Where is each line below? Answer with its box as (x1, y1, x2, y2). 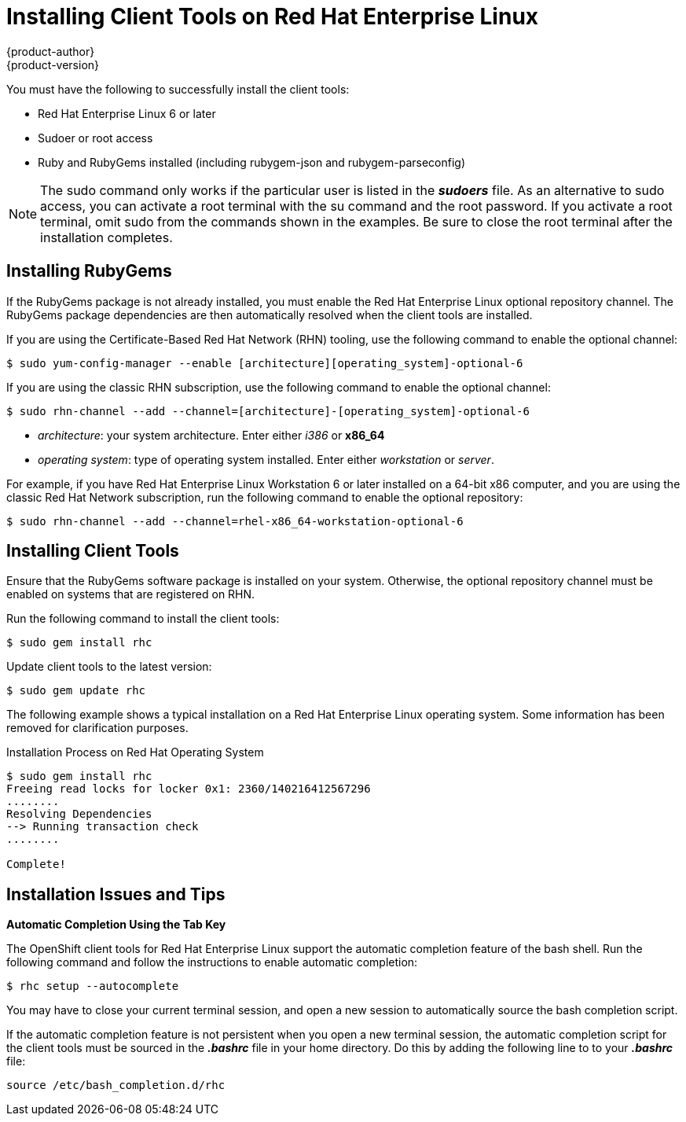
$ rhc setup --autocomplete (6, 980, 179, 993)
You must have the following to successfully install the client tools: (6, 82, 350, 96)
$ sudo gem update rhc (6, 684, 146, 697)
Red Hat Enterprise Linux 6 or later (38, 106, 216, 120)
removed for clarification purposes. (6, 721, 189, 735)
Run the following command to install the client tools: (6, 612, 280, 626)
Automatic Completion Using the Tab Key (6, 918, 226, 932)
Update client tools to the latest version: (6, 660, 212, 674)
